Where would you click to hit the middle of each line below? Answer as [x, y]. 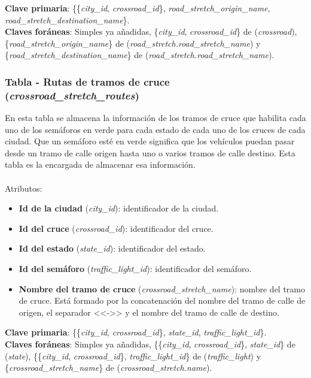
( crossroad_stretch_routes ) [72, 95]
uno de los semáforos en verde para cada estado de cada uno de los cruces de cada [155, 129]
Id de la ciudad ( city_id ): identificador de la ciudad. [119, 208]
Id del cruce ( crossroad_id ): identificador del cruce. [116, 228]
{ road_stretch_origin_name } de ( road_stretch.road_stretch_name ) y [133, 43]
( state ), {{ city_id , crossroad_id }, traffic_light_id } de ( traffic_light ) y [133, 356]
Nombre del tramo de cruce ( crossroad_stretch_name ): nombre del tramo [162, 288]
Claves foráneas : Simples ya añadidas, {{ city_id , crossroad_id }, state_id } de [150, 344]
